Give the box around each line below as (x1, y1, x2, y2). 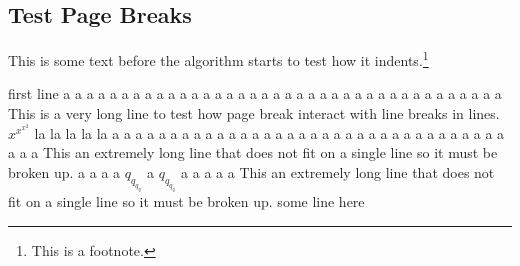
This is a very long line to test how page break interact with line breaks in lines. (8, 103, 500, 124)
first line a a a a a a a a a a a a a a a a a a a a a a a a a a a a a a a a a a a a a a (8, 83, 502, 104)
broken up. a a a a (8, 161, 121, 182)
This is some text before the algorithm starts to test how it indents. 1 (8, 47, 429, 70)
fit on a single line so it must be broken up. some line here (8, 191, 365, 212)
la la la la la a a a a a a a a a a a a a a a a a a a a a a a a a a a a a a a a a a (34, 122, 505, 143)
